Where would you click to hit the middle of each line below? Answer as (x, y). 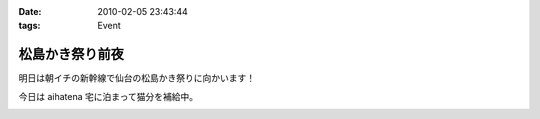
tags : (29, 26)
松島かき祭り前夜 (71, 54)
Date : (30, 11)
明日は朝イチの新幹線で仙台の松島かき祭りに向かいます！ (136, 78)
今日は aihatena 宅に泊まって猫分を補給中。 (108, 96)
